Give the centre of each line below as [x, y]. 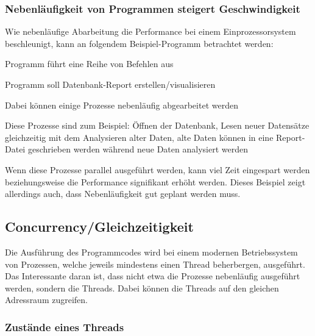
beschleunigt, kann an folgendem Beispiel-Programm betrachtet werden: [139, 43]
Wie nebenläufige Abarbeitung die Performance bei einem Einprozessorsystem [150, 31]
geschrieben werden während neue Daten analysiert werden [138, 149]
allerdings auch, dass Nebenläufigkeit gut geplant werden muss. [123, 194]
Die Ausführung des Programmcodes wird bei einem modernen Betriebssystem [151, 252]
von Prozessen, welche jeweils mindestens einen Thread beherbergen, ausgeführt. [155, 264]
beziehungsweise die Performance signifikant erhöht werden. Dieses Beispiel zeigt [155, 181]
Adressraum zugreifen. [46, 300]
